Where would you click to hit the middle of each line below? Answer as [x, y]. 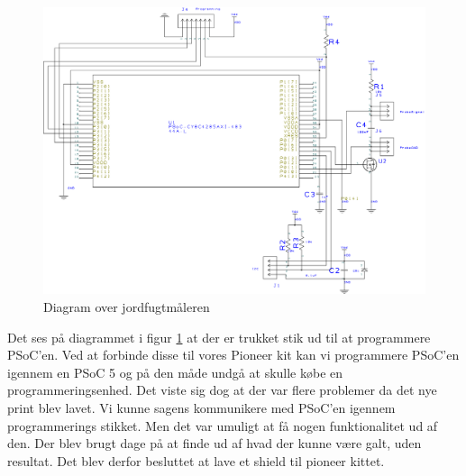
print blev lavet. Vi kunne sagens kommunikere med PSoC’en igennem [201, 407]
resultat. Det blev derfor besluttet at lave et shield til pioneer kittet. [196, 460]
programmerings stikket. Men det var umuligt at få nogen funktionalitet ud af [223, 425]
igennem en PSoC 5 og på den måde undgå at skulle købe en [175, 372]
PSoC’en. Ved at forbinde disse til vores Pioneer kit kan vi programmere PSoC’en [233, 355]
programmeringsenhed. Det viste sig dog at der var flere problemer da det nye [222, 390]
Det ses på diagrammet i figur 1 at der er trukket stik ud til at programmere [219, 337]
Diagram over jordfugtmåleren [127, 307]
